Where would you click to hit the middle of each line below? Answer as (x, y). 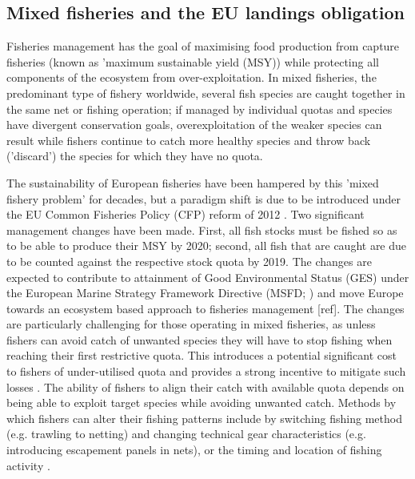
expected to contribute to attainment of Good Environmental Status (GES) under (208, 277)
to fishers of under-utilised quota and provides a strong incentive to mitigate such (206, 371)
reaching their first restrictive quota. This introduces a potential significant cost (202, 355)
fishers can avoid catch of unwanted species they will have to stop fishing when (200, 339)
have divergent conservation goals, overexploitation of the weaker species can (194, 125)
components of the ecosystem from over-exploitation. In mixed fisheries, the (192, 77)
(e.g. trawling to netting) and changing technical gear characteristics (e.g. (186, 434)
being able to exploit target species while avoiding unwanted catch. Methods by (202, 403)
